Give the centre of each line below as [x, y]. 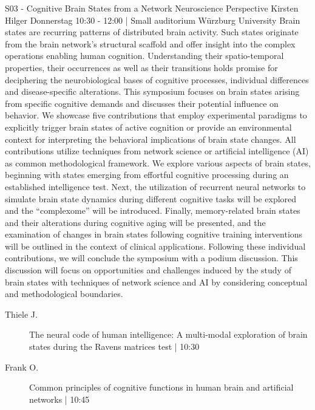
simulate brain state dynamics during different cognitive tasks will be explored [151, 198]
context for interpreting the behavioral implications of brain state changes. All [151, 139]
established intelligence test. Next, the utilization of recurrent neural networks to [155, 186]
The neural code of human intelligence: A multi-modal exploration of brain [168, 334]
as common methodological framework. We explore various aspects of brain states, [158, 162]
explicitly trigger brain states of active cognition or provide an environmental [148, 127]
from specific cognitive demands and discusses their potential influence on [142, 103]
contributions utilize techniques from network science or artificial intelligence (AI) [157, 151]
